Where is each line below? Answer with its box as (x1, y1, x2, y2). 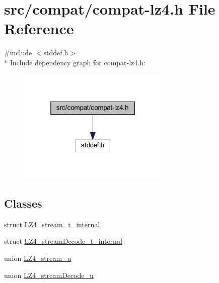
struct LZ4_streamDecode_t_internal (4, 236, 122, 246)
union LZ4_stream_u (4, 253, 71, 263)
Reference (4, 18, 74, 39)
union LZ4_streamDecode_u (4, 269, 94, 280)
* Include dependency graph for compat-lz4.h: (4, 57, 145, 67)
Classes (4, 196, 42, 211)
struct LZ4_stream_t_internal (4, 219, 100, 229)
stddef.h (43, 47, 68, 58)
